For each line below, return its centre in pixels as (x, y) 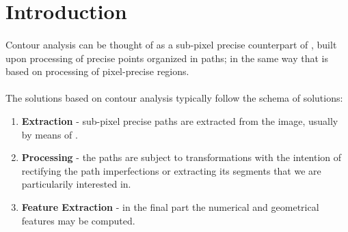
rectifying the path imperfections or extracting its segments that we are (171, 170)
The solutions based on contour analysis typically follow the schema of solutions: (174, 98)
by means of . (50, 134)
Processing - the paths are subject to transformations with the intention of (182, 157)
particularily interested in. (76, 184)
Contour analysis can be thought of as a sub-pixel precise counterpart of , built (171, 44)
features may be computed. (78, 220)
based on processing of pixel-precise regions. (97, 71)
